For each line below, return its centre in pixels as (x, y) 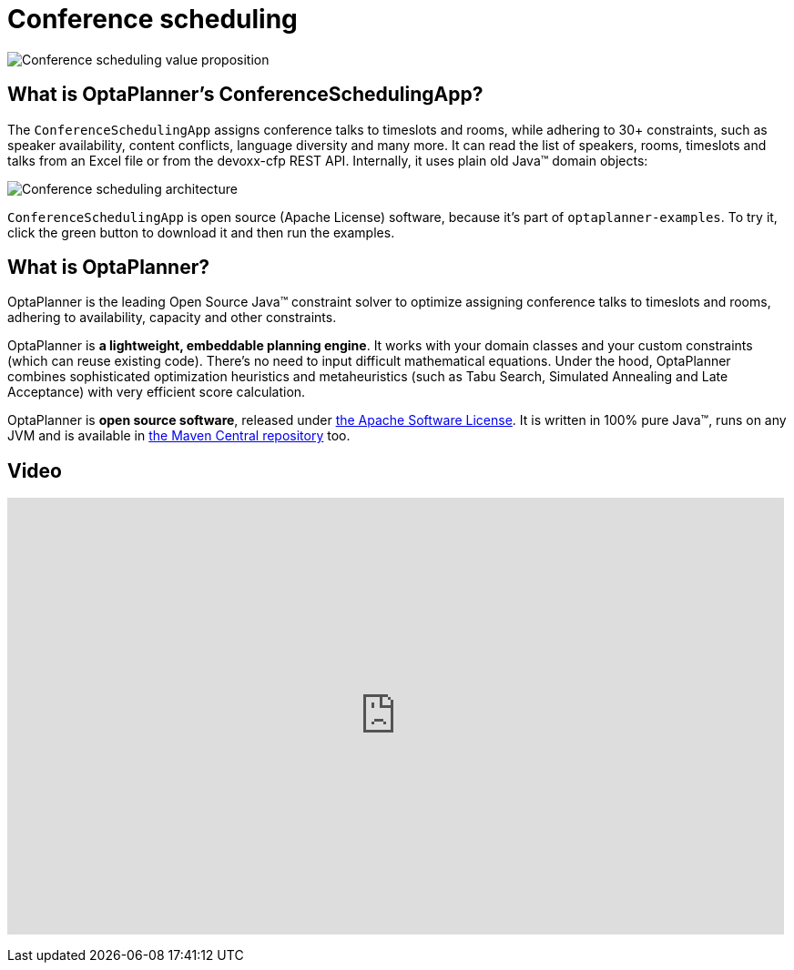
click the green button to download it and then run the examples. (201, 232)
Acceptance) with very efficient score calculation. (157, 392)
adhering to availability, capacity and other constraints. (172, 318)
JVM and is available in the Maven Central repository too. (179, 436)
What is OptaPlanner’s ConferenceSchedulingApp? (245, 95)
